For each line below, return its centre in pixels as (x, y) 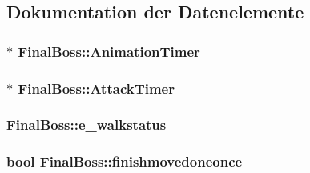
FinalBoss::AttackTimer (96, 88)
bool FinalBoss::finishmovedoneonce (125, 161)
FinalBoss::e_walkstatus (87, 125)
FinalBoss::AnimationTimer (109, 51)
